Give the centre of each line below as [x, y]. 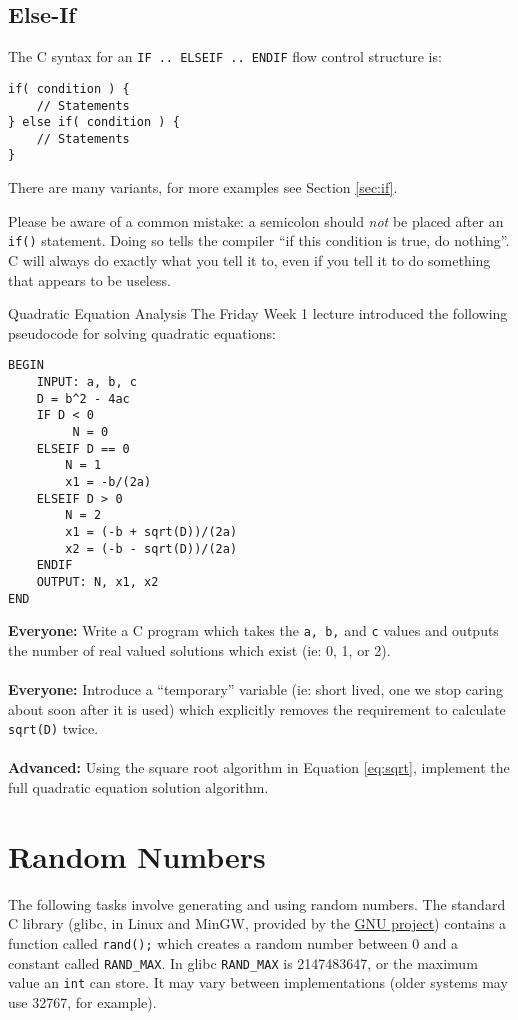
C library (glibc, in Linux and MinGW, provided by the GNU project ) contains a [257, 923]
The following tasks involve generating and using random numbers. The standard [257, 903]
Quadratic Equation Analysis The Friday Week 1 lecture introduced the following [258, 313]
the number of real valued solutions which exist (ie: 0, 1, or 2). [199, 649]
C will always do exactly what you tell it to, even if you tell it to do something [249, 259]
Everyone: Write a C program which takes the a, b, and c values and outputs [253, 630]
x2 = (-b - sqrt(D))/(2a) [151, 548]
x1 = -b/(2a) [108, 481]
